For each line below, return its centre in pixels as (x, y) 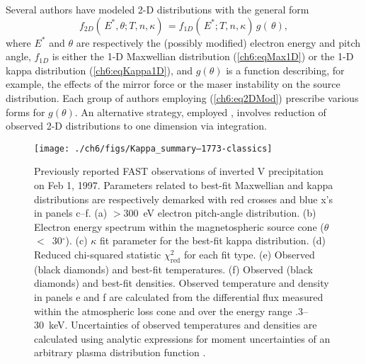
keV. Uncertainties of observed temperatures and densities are (183, 325)
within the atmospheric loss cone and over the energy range (163, 311)
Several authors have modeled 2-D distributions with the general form (158, 9)
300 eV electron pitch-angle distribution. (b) (220, 213)
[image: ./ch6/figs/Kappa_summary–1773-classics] (153, 148)
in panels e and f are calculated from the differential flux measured (179, 296)
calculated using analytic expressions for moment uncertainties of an (182, 338)
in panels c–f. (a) (71, 213)
